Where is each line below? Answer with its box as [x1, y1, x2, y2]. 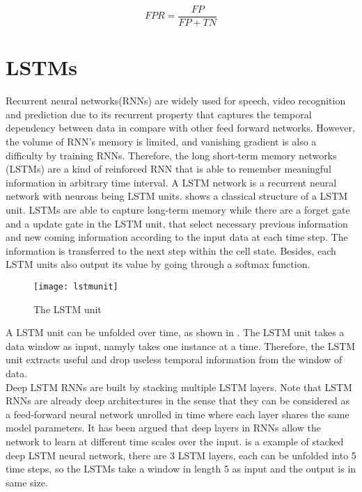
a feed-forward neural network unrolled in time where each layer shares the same [6, 406, 349, 421]
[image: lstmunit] [33, 281, 118, 292]
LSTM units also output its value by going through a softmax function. [6, 257, 310, 271]
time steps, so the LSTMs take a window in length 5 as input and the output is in [6, 461, 356, 476]
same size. [6, 475, 48, 489]
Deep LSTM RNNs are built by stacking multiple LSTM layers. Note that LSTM [6, 379, 352, 394]
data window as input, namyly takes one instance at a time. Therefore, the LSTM [6, 338, 356, 353]
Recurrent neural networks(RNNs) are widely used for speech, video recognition [6, 93, 346, 108]
